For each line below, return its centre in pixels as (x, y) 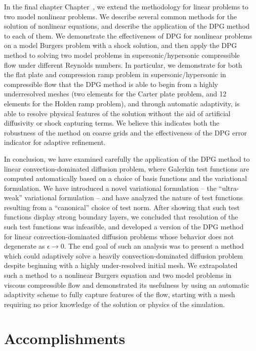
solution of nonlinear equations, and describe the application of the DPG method (127, 26)
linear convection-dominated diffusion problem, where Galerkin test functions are (127, 168)
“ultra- (229, 188)
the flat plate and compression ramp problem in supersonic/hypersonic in (115, 74)
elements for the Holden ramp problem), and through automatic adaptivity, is (122, 103)
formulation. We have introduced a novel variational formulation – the (110, 188)
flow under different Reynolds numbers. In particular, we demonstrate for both (123, 65)
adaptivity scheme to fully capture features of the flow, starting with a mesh (120, 294)
